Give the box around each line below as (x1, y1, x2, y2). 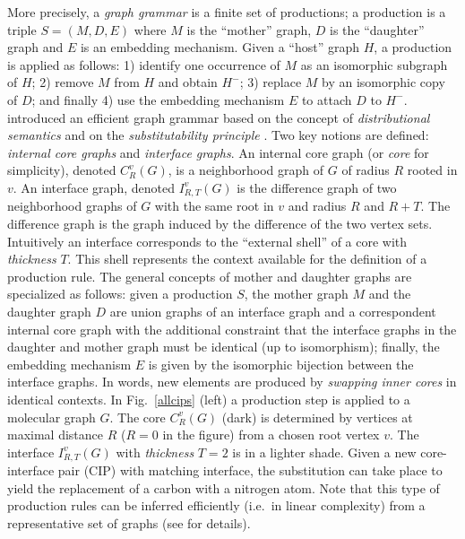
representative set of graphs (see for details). (7, 513, 251, 532)
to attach (301, 90, 352, 109)
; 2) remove (31, 73, 94, 91)
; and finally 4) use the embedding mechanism (31, 90, 285, 109)
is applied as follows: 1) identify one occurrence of (7, 55, 280, 74)
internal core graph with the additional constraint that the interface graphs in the (7, 319, 457, 338)
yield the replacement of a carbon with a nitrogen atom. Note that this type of (7, 478, 440, 497)
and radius (288, 196, 347, 215)
